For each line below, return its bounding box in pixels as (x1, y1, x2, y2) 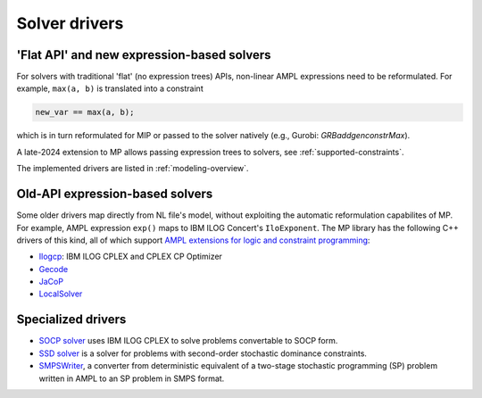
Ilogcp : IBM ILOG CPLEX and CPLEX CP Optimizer (38, 251, 223, 262)
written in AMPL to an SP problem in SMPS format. (38, 373, 225, 384)
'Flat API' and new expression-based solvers (16, 47, 271, 62)
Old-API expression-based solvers (16, 187, 213, 202)
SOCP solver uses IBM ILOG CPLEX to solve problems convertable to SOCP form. (38, 336, 338, 346)
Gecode (38, 263, 69, 274)
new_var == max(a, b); (35, 107, 135, 118)
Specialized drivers (16, 312, 127, 328)
